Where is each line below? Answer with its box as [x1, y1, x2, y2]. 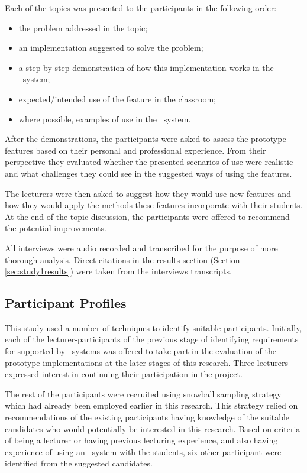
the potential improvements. [5, 222, 107, 234]
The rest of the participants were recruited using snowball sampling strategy [5, 387, 282, 400]
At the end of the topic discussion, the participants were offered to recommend [5, 210, 290, 222]
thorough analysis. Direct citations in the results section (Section [5, 253, 240, 265]
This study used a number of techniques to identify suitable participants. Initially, [5, 321, 302, 333]
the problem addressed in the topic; [18, 21, 148, 34]
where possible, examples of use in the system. [18, 112, 191, 125]
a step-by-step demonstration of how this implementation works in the [18, 61, 274, 73]
